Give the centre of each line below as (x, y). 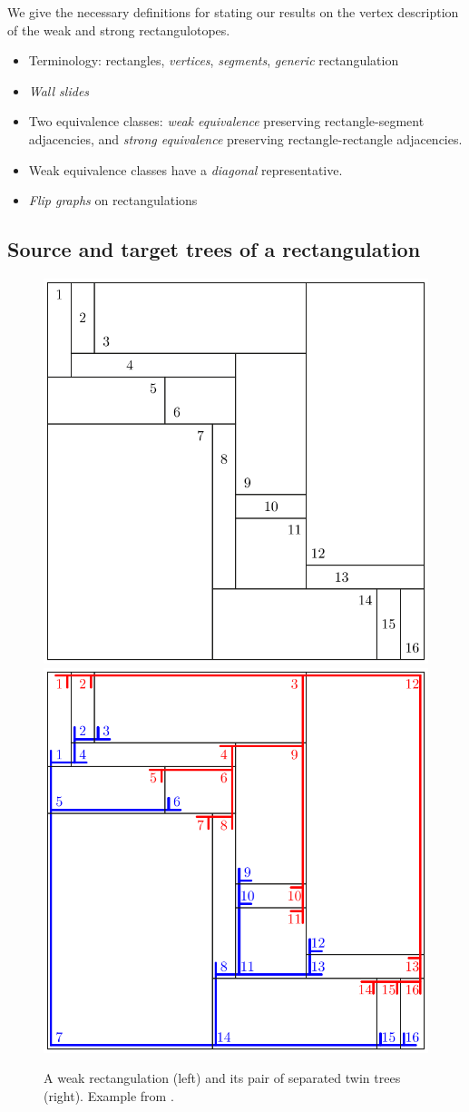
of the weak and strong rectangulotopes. (119, 30)
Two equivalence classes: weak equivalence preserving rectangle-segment (226, 121)
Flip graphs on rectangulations (113, 200)
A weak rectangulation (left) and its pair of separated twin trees (222, 1078)
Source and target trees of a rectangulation (214, 249)
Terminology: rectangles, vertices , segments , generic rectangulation (214, 60)
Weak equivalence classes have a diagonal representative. (186, 169)
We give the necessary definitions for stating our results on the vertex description (233, 12)
